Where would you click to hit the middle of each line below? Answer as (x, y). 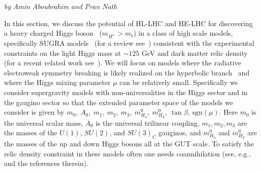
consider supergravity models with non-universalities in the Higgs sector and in (126, 92)
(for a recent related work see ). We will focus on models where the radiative (123, 63)
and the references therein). (46, 163)
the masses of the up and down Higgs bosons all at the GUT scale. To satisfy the (129, 144)
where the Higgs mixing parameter (57, 82)
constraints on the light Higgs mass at (63, 53)
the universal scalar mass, (43, 122)
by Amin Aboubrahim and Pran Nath (61, 6)
